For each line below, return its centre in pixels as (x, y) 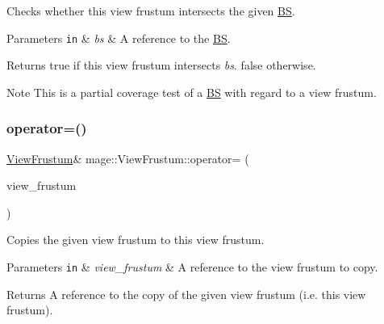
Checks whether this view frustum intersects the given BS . (151, 11)
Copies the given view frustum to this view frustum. (136, 240)
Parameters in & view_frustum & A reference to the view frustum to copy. (192, 267)
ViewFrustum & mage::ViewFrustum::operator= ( (128, 158)
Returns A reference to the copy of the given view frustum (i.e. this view (186, 294)
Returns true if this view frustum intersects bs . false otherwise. (161, 65)
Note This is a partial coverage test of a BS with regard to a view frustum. (192, 92)
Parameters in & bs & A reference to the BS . (119, 38)
